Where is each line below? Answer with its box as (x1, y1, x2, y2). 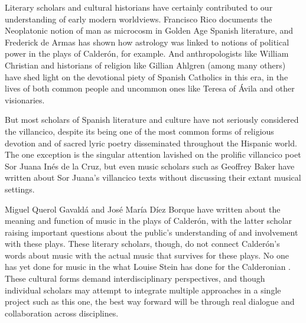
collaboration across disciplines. (5, 306, 119, 319)
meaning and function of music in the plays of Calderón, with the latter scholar (5, 214, 292, 227)
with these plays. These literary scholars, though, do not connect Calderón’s (5, 237, 280, 250)
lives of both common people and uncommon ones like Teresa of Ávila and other (5, 82, 295, 94)
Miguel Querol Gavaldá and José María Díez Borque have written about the (5, 203, 281, 215)
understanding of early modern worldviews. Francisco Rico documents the (5, 12, 272, 25)
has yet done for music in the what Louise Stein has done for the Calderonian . (5, 260, 291, 273)
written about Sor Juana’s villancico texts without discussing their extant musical (5, 171, 301, 184)
